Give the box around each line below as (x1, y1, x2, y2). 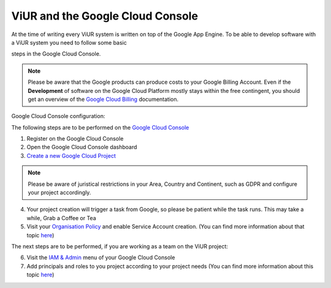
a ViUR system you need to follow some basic (11, 39, 127, 46)
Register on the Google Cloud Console (26, 135, 124, 142)
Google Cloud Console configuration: (11, 113, 105, 120)
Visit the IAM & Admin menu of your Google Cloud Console (26, 254, 175, 261)
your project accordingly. (28, 189, 91, 196)
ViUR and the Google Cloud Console (11, 9, 199, 23)
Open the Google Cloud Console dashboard (26, 144, 137, 151)
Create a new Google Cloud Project (26, 152, 116, 159)
